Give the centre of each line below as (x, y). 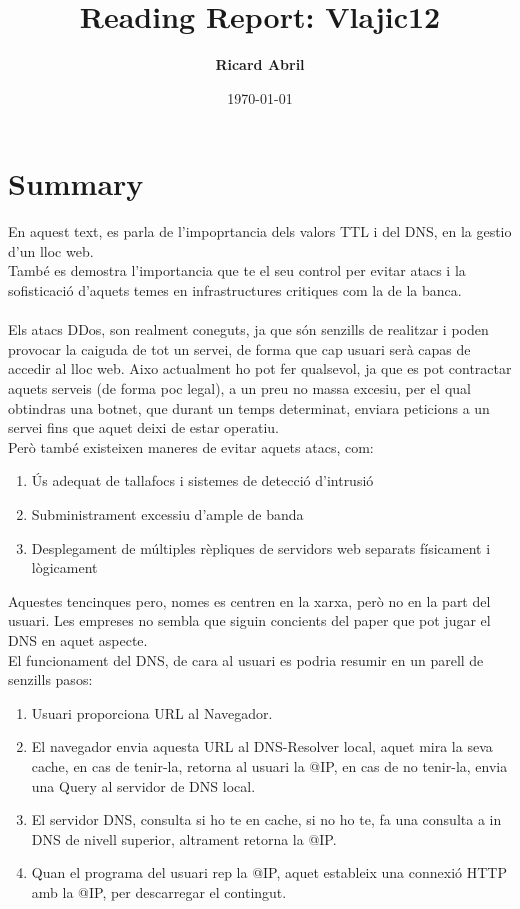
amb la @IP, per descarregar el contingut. (159, 891)
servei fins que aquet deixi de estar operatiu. (144, 427)
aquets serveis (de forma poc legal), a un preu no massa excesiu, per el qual (239, 388)
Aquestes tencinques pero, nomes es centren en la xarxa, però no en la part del (249, 600)
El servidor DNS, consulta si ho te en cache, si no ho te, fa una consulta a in (266, 819)
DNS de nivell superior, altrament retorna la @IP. (184, 838)
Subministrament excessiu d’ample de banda (167, 513)
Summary (76, 183)
